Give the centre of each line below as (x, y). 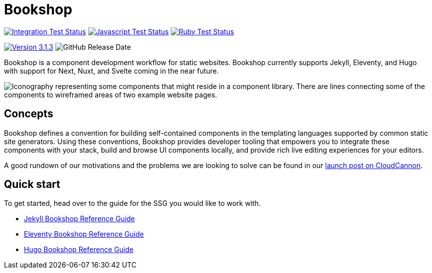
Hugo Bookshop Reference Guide (79, 250)
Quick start (32, 184)
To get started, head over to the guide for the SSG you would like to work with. (132, 203)
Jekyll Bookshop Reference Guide (80, 219)
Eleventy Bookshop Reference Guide (84, 234)
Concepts (29, 114)
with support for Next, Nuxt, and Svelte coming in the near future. (111, 71)
